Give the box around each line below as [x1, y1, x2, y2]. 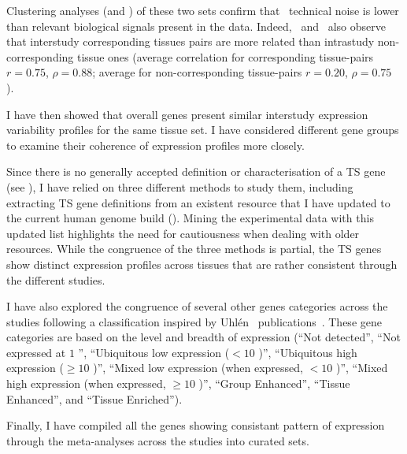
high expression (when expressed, [6, 375, 166, 392]
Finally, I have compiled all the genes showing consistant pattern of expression [6, 417, 385, 434]
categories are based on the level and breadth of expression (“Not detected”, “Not [6, 329, 401, 345]
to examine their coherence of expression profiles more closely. [6, 136, 305, 153]
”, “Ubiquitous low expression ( [78, 344, 230, 360]
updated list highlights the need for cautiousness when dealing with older [6, 225, 360, 241]
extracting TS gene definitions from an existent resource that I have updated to [6, 194, 390, 210]
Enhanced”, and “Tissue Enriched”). [6, 390, 183, 407]
